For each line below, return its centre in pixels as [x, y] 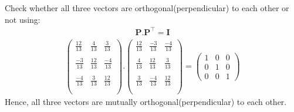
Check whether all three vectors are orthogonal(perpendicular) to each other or [147, 8]
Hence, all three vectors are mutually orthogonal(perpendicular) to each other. [146, 102]
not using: [23, 19]
